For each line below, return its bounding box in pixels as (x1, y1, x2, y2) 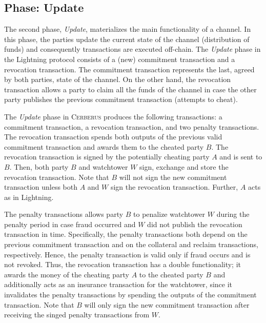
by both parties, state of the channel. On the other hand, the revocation (4, 74, 231, 85)
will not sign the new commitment (119, 171, 227, 182)
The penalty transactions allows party (4, 209, 124, 219)
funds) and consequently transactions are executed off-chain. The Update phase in (4, 44, 261, 54)
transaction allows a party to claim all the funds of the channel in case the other (4, 84, 257, 94)
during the (216, 209, 250, 219)
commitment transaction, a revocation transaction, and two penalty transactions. (4, 121, 259, 132)
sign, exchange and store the (139, 161, 229, 172)
